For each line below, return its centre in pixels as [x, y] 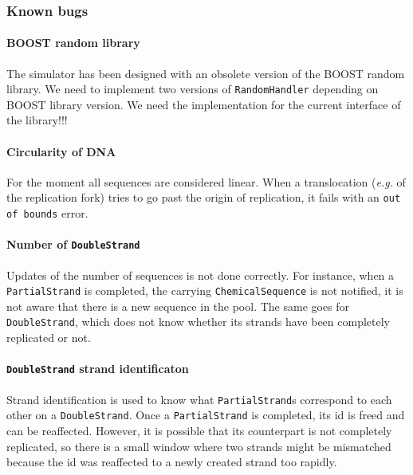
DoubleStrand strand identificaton [98, 369]
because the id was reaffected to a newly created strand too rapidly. [172, 462]
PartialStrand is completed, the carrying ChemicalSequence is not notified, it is [205, 290]
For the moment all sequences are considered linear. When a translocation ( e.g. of [206, 181]
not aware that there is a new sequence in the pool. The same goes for [178, 306]
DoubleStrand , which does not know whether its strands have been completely [198, 322]
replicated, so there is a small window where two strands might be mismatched [199, 446]
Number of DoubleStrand [73, 244]
